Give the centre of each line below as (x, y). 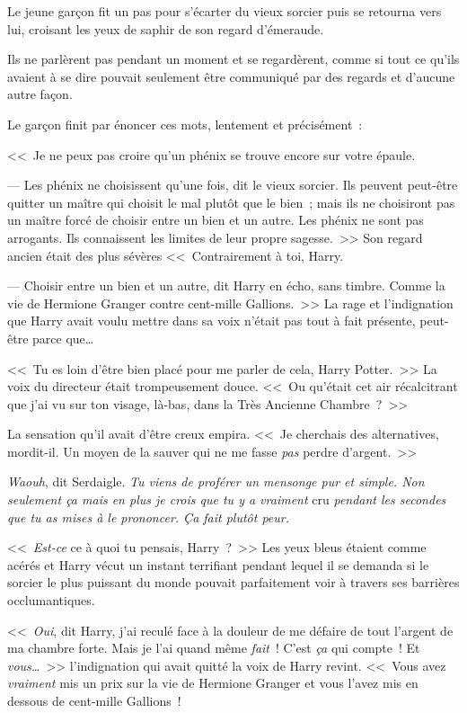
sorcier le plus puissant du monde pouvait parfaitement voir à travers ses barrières (233, 582)
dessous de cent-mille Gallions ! (94, 700)
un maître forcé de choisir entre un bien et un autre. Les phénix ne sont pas (216, 220)
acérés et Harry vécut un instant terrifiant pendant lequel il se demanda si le (218, 564)
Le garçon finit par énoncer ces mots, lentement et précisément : (185, 124)
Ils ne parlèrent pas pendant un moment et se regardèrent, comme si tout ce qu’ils (233, 59)
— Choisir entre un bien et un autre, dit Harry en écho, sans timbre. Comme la (226, 285)
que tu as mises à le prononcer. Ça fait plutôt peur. (149, 517)
